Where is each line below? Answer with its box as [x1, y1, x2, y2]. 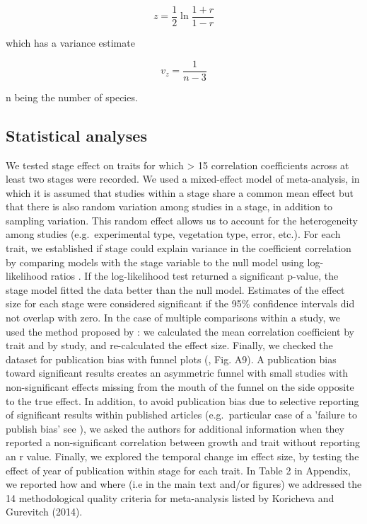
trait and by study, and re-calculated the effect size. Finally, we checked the [6, 338, 333, 353]
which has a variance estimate [6, 35, 135, 50]
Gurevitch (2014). [6, 504, 83, 519]
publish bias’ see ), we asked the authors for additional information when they [6, 421, 344, 435]
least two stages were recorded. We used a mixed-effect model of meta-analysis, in [6, 171, 360, 186]
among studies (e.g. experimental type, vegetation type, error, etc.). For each [6, 227, 341, 241]
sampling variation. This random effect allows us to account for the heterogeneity [6, 212, 358, 227]
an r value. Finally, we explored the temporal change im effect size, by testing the [6, 448, 359, 463]
